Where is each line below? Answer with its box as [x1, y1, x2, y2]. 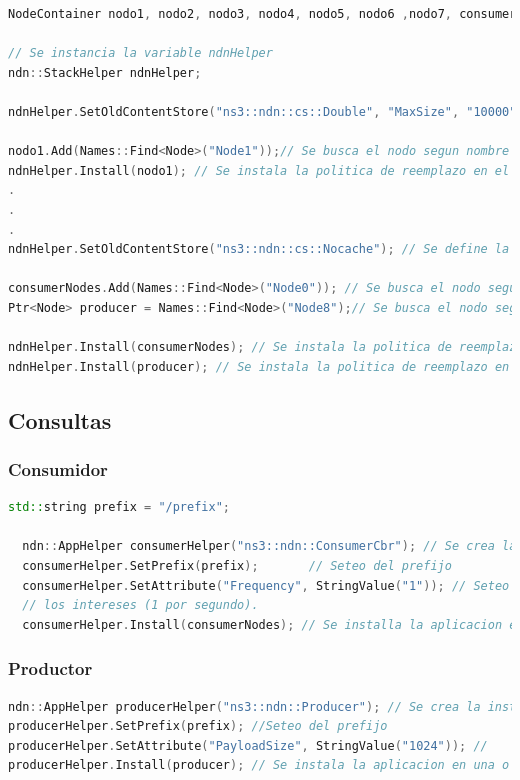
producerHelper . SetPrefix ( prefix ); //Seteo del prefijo [8, 719, 388, 734]
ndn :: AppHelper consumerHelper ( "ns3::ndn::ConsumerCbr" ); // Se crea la [22, 539, 517, 554]
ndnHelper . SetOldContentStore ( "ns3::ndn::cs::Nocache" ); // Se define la [8, 242, 510, 257]
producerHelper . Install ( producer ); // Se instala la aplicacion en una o [8, 758, 510, 773]
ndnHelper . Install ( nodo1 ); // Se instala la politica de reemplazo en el [8, 163, 510, 178]
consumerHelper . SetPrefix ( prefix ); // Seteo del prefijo [22, 559, 452, 574]
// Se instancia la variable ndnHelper [8, 46, 273, 61]
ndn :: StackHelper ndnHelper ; [8, 65, 202, 80]
